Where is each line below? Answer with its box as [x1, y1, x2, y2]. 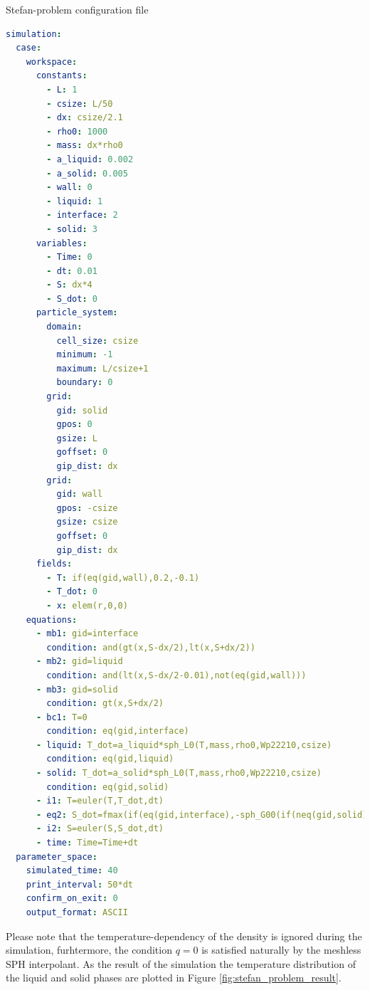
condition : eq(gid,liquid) [46, 754, 174, 764]
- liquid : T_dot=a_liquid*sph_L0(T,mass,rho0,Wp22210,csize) [36, 739, 332, 750]
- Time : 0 [46, 252, 92, 263]
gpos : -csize [56, 502, 118, 513]
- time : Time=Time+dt [36, 838, 139, 848]
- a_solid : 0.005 [46, 168, 128, 179]
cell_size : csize [56, 335, 139, 346]
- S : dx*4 [46, 280, 92, 290]
